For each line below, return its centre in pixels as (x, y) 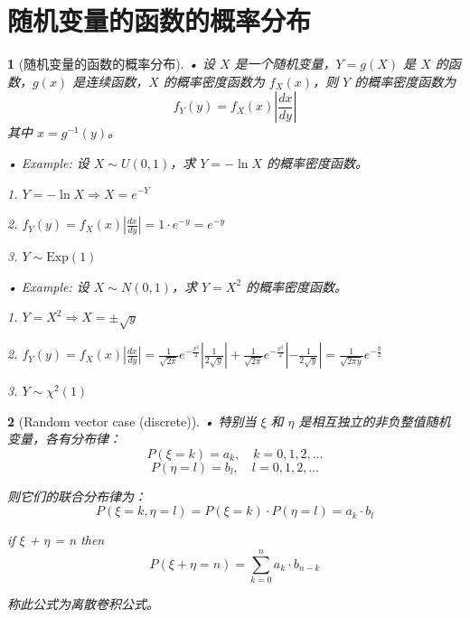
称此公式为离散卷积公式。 (83, 604)
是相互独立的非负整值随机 (375, 421)
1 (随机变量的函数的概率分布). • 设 (111, 64)
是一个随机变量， (285, 64)
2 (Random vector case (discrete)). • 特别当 (132, 421)
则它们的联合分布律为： (77, 496)
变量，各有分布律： (64, 439)
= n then (80, 540)
